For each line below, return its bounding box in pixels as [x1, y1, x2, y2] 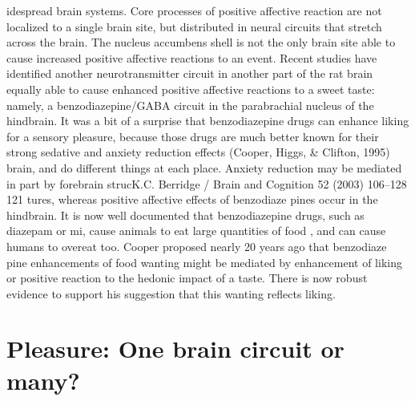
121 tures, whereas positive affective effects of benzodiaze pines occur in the [6, 191, 378, 208]
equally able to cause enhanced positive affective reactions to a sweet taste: [6, 80, 375, 97]
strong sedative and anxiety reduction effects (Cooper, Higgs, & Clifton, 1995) [6, 144, 390, 160]
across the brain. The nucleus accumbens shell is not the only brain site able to [6, 34, 396, 51]
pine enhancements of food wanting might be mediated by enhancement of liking [6, 253, 402, 270]
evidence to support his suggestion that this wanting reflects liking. [6, 285, 336, 302]
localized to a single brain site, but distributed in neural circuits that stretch [6, 18, 382, 34]
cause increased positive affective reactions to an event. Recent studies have [6, 49, 377, 66]
